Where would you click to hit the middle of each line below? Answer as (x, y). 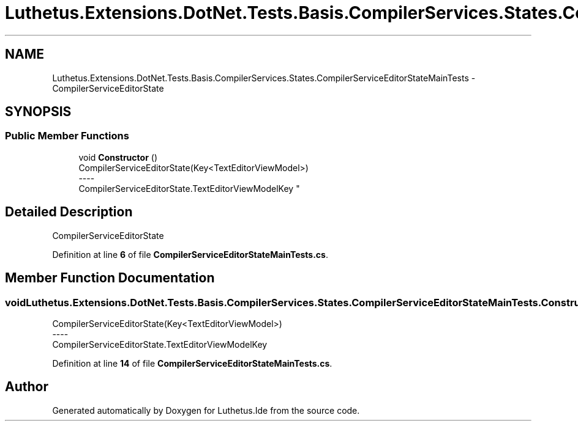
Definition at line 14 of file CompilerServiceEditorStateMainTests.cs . (192, 363)
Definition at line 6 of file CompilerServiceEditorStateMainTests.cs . (190, 254)
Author (27, 387)
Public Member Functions (67, 136)
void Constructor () (118, 157)
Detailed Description (69, 212)
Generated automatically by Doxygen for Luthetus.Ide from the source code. (206, 410)
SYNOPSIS (38, 112)
